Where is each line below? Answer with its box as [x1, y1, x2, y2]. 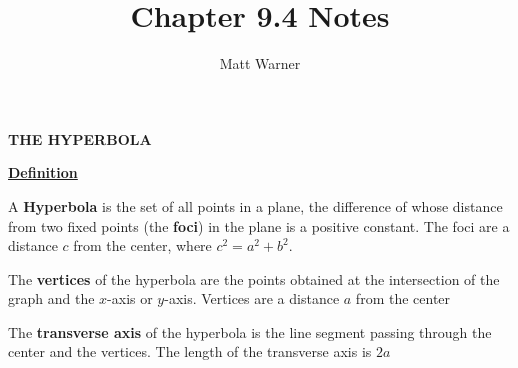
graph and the [8, 288, 95, 309]
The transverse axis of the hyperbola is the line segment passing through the [8, 321, 492, 342]
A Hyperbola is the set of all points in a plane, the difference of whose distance [8, 195, 503, 216]
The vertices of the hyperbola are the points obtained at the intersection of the [8, 268, 500, 289]
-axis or [107, 288, 153, 309]
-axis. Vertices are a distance [164, 288, 340, 309]
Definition [8, 162, 78, 183]
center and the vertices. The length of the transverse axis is [8, 341, 372, 362]
